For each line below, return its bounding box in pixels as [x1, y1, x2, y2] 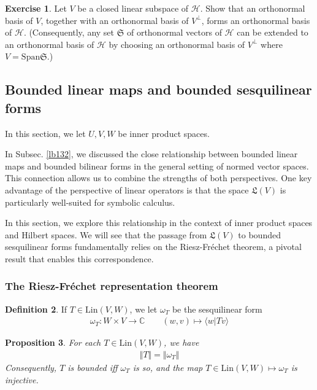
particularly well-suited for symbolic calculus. [5, 195, 175, 208]
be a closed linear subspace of [77, 2, 189, 14]
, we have [164, 336, 199, 349]
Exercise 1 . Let [5, 2, 67, 14]
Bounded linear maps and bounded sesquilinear [5, 80, 312, 99]
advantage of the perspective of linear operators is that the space [5, 183, 249, 196]
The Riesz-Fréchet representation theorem [5, 278, 218, 294]
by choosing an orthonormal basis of [109, 37, 245, 50]
